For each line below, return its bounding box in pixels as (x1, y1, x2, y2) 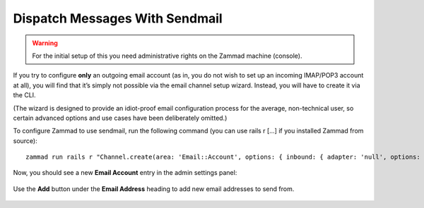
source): (13, 136, 38, 145)
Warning (32, 39, 58, 47)
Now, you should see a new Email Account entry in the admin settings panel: (13, 169, 237, 177)
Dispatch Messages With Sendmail (13, 11, 223, 26)
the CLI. (13, 91, 36, 99)
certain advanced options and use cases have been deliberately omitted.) (13, 114, 228, 122)
